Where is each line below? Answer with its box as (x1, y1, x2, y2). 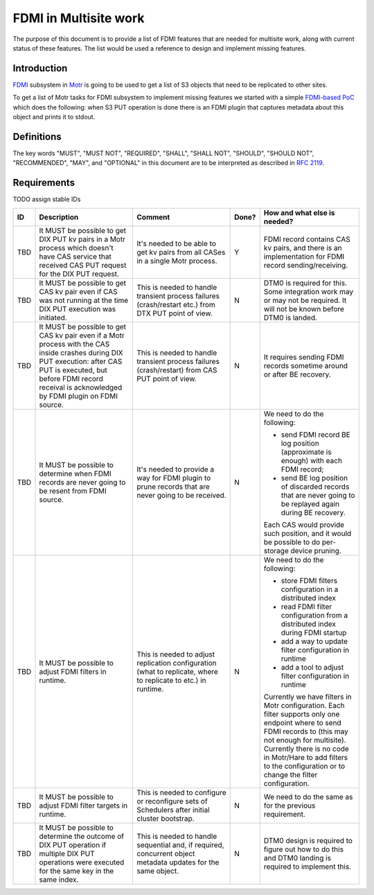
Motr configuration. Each (263, 700, 345, 710)
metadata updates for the (136, 857, 220, 867)
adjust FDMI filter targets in (39, 801, 128, 810)
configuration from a (280, 610, 348, 620)
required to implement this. (263, 862, 352, 871)
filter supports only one (263, 709, 340, 719)
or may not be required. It (263, 295, 347, 305)
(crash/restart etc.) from (136, 299, 216, 309)
